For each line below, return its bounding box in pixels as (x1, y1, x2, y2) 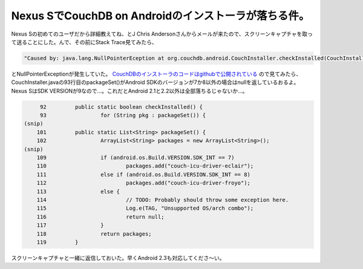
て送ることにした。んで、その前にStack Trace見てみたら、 (11, 38, 157, 45)
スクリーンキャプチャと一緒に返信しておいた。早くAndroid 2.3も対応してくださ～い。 (11, 254, 225, 261)
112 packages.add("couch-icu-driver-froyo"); (36, 180, 251, 187)
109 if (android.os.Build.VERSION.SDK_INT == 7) (36, 154, 235, 161)
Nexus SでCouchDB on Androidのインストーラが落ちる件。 (11, 9, 310, 22)
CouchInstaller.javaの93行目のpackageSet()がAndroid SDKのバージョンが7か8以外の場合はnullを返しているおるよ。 (11, 79, 299, 86)
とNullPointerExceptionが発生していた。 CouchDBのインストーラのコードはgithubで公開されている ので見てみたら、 (11, 70, 302, 77)
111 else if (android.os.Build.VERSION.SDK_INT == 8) (36, 171, 251, 178)
